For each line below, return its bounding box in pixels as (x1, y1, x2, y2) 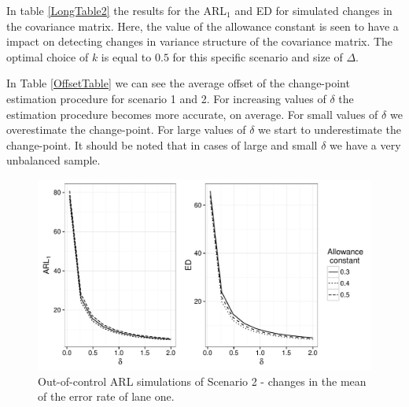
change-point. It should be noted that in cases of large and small (6, 136, 318, 153)
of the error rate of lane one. (38, 388, 175, 405)
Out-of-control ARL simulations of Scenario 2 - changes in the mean (38, 372, 367, 389)
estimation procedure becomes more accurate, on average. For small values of (6, 105, 378, 122)
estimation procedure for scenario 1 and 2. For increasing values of (6, 90, 326, 106)
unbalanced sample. (6, 152, 101, 168)
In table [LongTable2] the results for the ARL (6, 2, 227, 18)
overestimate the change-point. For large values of (6, 121, 246, 138)
